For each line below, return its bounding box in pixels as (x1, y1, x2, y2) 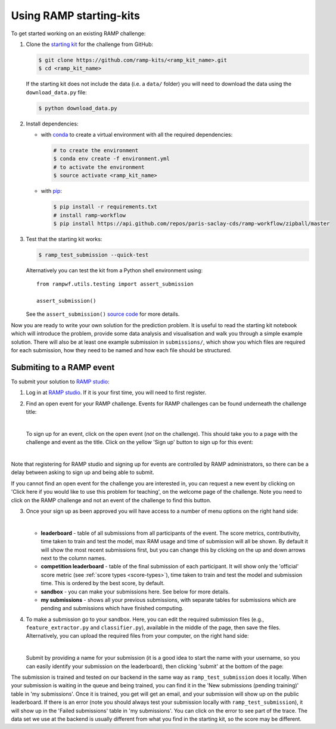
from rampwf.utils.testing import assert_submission (36, 281, 194, 288)
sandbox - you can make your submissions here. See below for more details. (41, 588, 230, 595)
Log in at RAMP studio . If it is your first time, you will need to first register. (26, 389, 207, 396)
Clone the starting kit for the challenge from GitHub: (26, 41, 153, 48)
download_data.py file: (26, 88, 87, 96)
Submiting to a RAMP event (11, 362, 115, 373)
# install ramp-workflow (53, 212, 126, 219)
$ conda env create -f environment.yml (53, 155, 170, 162)
